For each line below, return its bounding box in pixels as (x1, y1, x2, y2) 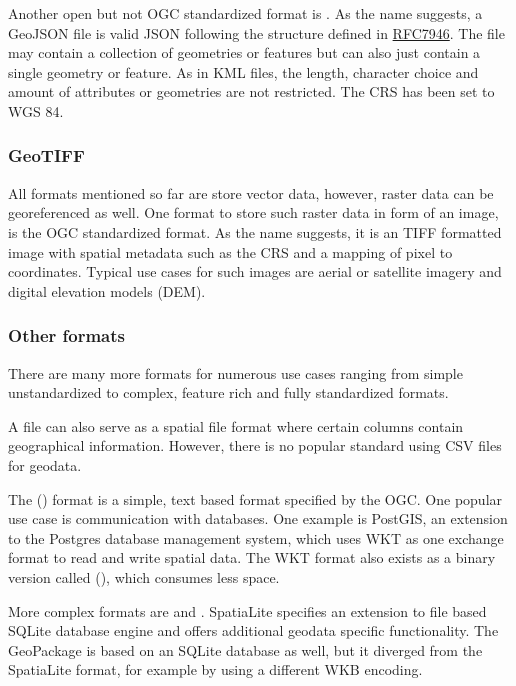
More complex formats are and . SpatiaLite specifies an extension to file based (8, 600, 487, 621)
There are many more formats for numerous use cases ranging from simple (8, 362, 463, 383)
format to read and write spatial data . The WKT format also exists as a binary (8, 547, 496, 568)
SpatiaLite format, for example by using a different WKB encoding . (8, 659, 423, 680)
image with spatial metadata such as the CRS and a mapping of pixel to (8, 241, 453, 262)
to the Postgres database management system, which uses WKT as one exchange (8, 527, 504, 548)
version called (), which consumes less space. (8, 566, 280, 587)
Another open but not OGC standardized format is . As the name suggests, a (8, 3, 483, 23)
